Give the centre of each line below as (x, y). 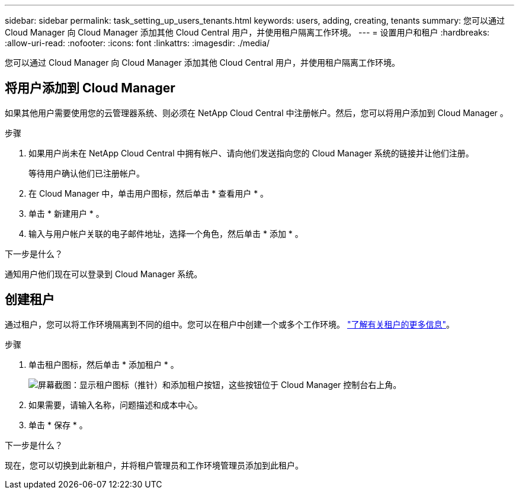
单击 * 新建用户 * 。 (66, 213)
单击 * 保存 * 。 (58, 425)
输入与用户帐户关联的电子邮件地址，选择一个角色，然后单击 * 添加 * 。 (166, 233)
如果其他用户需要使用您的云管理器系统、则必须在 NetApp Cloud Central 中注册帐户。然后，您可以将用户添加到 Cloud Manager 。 (257, 113)
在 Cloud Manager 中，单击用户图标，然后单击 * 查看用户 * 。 (149, 193)
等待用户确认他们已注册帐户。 (86, 173)
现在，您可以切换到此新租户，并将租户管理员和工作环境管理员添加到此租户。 (154, 465)
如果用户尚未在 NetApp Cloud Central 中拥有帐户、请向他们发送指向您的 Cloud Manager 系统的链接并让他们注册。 (251, 153)
